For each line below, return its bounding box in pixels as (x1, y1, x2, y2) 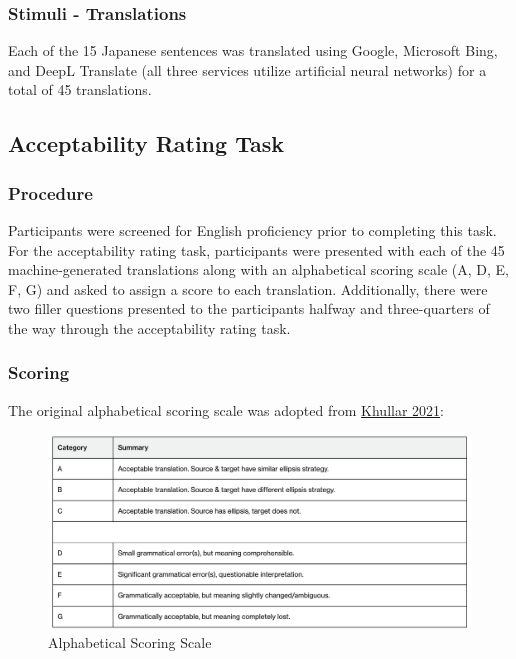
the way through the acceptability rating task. (8, 317, 291, 338)
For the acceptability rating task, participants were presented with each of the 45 (8, 239, 505, 260)
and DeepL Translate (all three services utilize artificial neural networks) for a (8, 59, 487, 80)
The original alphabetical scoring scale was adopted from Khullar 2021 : (8, 399, 444, 420)
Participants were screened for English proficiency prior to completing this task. (8, 220, 497, 240)
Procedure (8, 180, 93, 205)
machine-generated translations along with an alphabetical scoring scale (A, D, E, (8, 259, 509, 280)
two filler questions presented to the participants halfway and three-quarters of (8, 298, 490, 319)
